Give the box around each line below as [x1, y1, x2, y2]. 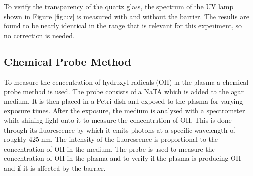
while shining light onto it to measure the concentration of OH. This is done [4, 115, 232, 125]
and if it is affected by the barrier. [4, 162, 106, 173]
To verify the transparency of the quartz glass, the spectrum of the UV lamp [4, 1, 234, 11]
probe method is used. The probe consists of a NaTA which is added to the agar [4, 86, 244, 97]
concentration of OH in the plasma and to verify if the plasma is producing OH [4, 153, 241, 163]
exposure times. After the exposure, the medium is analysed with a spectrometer [4, 105, 245, 116]
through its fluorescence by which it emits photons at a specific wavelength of [4, 124, 235, 135]
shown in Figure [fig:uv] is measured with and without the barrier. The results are [4, 11, 249, 21]
